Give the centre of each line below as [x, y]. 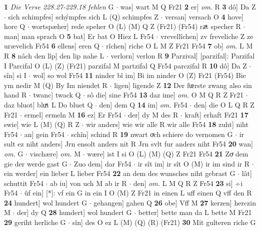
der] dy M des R [153, 114]
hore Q [15, 26]
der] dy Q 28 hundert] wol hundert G [74, 212]
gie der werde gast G [36, 163]
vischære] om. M [55, 153]
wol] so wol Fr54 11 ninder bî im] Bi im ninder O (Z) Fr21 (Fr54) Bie [139, 75]
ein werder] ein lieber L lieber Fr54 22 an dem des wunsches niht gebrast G [120, 173]
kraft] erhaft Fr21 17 [216, 114]
